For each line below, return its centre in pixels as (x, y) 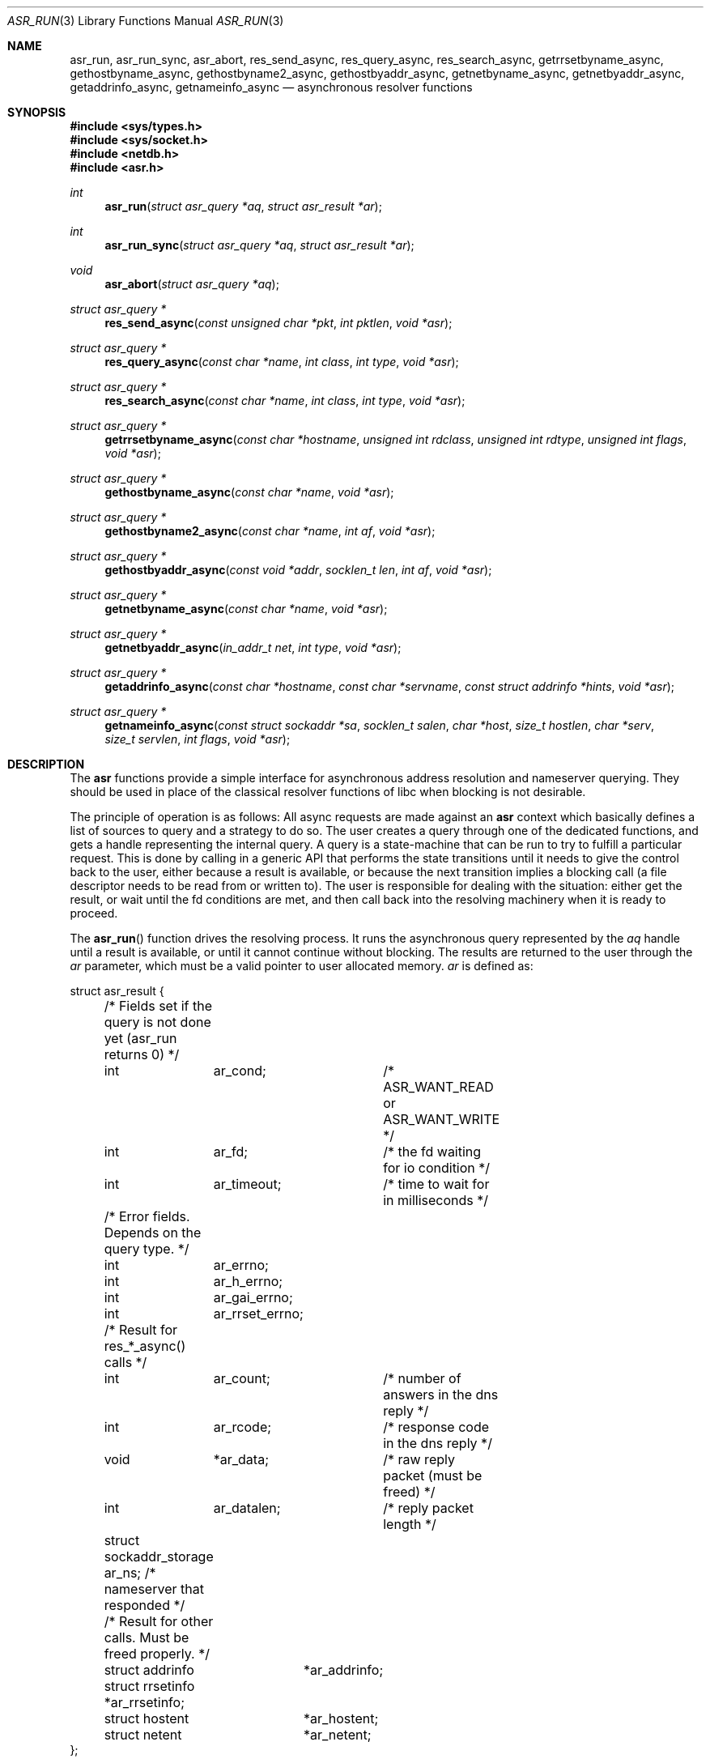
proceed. (94, 913)
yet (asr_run (140, 1038)
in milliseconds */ (436, 1200)
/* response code (436, 1427)
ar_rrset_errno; (258, 1314)
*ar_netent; (337, 1735)
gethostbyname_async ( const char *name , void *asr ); (249, 492)
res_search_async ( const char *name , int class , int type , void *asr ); (285, 400)
